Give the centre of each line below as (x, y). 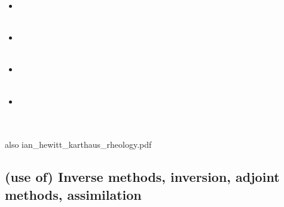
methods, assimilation (73, 194)
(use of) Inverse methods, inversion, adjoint (142, 177)
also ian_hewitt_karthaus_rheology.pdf (78, 144)
